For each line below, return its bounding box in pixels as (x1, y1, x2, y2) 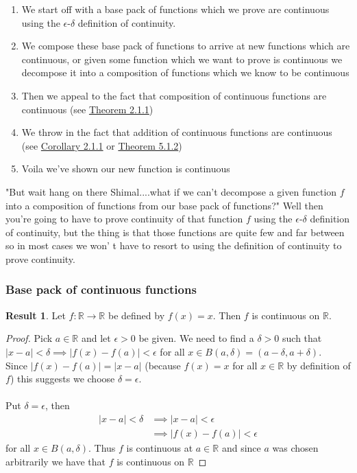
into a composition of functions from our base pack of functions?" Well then (5, 198, 323, 212)
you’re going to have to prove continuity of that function (5, 211, 243, 226)
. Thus (88, 440, 116, 454)
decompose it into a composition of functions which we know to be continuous (21, 65, 349, 80)
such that (282, 331, 322, 345)
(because (145, 358, 181, 372)
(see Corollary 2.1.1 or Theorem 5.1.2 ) (21, 138, 182, 152)
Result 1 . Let (5, 308, 66, 322)
